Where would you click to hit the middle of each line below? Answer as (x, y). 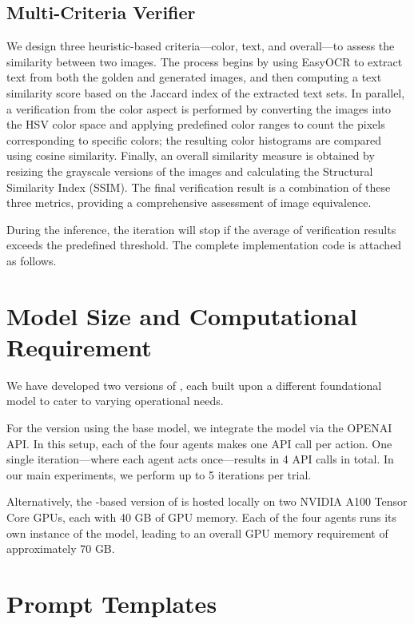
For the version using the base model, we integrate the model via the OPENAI (199, 428)
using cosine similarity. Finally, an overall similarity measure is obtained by (191, 155)
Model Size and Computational (182, 315)
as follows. (32, 260)
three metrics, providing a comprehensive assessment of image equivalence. (189, 203)
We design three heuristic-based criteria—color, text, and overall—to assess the (201, 46)
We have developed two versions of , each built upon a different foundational (194, 385)
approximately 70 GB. (61, 548)
